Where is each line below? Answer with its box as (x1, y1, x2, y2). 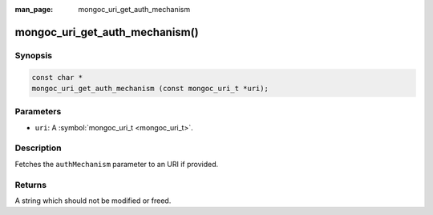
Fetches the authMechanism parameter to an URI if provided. (14, 159, 219, 169)
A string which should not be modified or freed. (14, 196, 172, 205)
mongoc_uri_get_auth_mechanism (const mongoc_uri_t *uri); (31, 84, 269, 93)
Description (14, 142, 62, 153)
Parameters (14, 106, 62, 117)
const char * (31, 73, 83, 82)
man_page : (14, 5, 54, 14)
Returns (14, 179, 47, 190)
